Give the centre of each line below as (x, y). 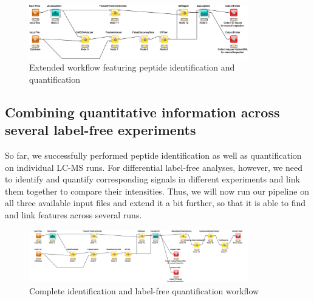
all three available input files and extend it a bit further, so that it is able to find (155, 203)
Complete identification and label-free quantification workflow (144, 290)
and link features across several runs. (73, 215)
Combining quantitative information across (142, 112)
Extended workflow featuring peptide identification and (132, 67)
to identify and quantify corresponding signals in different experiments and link (152, 179)
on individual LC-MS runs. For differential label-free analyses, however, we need (154, 167)
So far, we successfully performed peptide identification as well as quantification (153, 155)
